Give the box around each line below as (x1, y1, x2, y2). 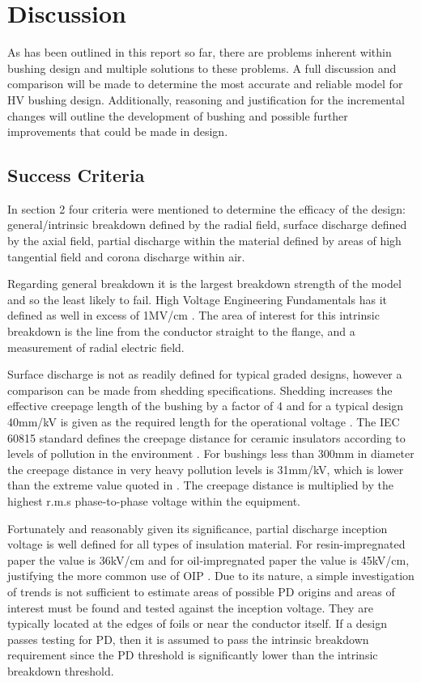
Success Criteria (7, 163, 145, 188)
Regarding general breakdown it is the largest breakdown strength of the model (7, 275, 402, 292)
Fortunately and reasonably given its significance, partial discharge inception (7, 519, 388, 536)
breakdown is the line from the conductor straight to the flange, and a (7, 323, 355, 340)
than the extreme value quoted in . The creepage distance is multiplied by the (7, 477, 393, 493)
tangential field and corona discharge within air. (7, 248, 245, 265)
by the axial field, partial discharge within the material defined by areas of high (7, 232, 402, 249)
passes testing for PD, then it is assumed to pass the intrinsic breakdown (7, 630, 369, 647)
